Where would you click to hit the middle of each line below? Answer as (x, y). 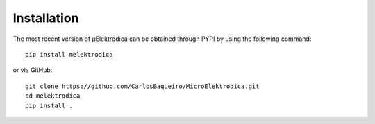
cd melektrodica (53, 96)
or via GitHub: (33, 70)
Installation (46, 18)
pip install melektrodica (69, 54)
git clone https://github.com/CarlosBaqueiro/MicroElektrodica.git (142, 86)
